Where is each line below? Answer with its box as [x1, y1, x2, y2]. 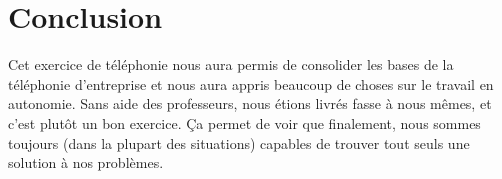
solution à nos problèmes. [8, 152, 164, 173]
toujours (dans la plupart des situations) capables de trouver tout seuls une [8, 132, 470, 153]
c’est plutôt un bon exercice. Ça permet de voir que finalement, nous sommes [8, 112, 481, 133]
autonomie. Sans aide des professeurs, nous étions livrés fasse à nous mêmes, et [8, 93, 492, 114]
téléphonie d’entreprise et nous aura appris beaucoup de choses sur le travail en [8, 73, 494, 94]
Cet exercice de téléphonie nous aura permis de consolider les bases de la [8, 54, 454, 75]
